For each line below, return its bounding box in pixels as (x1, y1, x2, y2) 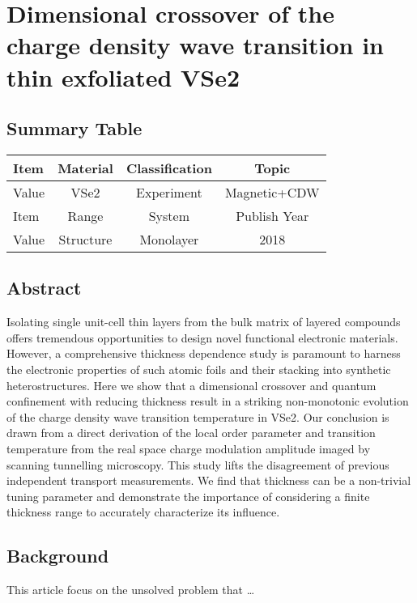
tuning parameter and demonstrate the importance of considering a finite (6, 487, 370, 504)
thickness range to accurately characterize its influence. (6, 503, 280, 520)
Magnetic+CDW (224, 182, 320, 202)
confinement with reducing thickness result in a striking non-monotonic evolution (6, 393, 409, 410)
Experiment (136, 182, 202, 202)
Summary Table (6, 116, 143, 141)
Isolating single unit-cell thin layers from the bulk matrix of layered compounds (6, 313, 401, 330)
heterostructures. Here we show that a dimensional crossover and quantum (6, 376, 377, 393)
